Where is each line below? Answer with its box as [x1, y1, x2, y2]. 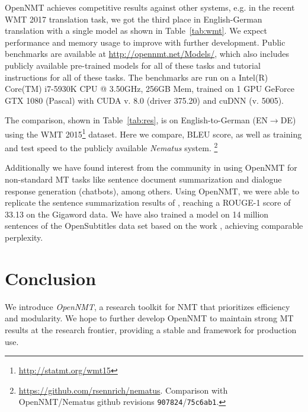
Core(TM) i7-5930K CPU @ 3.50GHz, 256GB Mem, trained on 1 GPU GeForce [5, 82, 294, 95]
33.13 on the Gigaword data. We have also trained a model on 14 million [5, 207, 269, 220]
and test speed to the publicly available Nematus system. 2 [5, 140, 218, 154]
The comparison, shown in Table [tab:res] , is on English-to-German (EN [5, 114, 268, 126]
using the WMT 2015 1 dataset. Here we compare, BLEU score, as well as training [5, 126, 302, 140]
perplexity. [5, 231, 43, 243]
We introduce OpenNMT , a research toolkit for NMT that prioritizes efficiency [5, 300, 290, 312]
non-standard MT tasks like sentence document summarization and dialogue [5, 173, 282, 186]
